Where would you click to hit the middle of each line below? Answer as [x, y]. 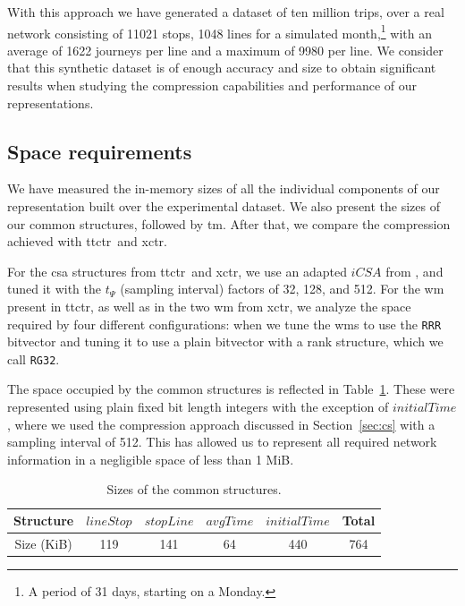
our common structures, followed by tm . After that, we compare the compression [229, 223]
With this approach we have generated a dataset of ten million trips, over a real [226, 12]
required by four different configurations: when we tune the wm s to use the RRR [224, 324]
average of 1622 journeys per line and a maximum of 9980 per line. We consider [225, 50]
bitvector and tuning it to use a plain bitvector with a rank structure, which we [225, 341]
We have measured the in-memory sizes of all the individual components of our [224, 188]
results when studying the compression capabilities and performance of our [212, 85]
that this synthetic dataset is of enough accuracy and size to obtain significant [222, 68]
